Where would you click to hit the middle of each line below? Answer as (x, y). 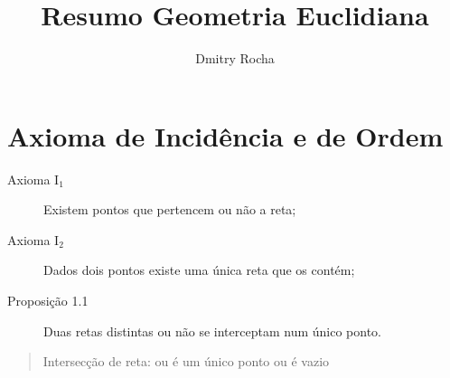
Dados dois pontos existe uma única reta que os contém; (199, 270)
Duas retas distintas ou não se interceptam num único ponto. (212, 331)
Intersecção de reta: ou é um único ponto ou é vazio (186, 361)
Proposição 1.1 (48, 301)
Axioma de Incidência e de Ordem (225, 135)
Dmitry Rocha (235, 58)
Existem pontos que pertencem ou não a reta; (170, 209)
